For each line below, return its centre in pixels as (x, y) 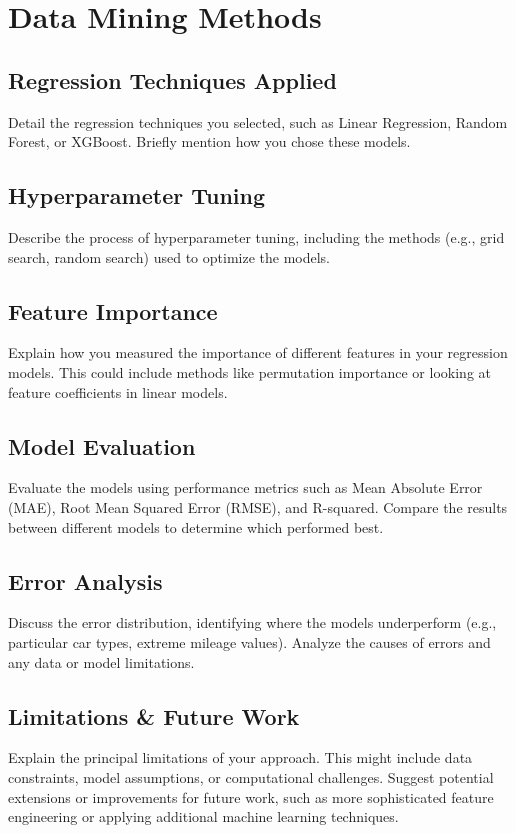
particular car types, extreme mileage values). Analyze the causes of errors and (249, 641)
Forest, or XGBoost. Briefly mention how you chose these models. (209, 141)
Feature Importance (113, 310)
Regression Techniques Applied (172, 79)
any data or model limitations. (101, 661)
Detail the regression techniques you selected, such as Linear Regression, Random (258, 121)
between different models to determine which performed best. (196, 526)
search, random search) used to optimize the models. (169, 256)
